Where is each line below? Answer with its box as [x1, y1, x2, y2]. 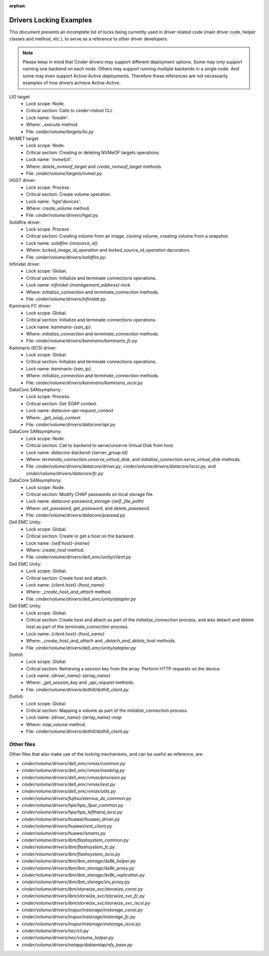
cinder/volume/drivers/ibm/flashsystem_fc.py [21, 844, 115, 850]
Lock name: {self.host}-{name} [26, 540, 90, 546]
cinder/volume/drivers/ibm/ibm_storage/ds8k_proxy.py [21, 865, 134, 871]
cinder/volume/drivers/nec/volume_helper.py [21, 935, 114, 941]
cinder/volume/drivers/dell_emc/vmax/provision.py [21, 774, 127, 780]
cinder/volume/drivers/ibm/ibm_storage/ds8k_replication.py [21, 872, 145, 878]
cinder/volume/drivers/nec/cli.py [21, 928, 89, 934]
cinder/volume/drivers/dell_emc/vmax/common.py [21, 760, 126, 766]
